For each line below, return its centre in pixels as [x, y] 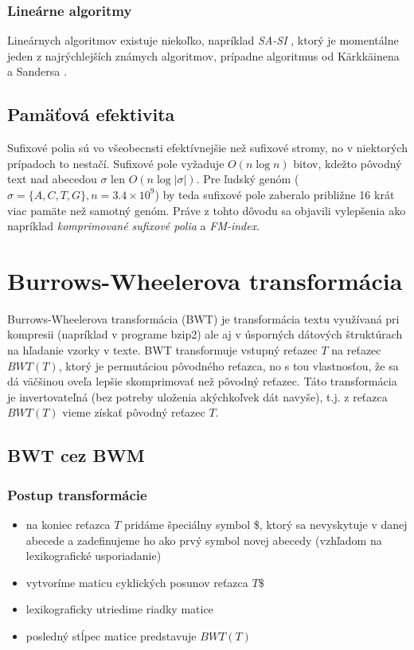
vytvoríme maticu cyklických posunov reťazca [137, 582]
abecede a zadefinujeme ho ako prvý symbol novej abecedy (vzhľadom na [204, 540]
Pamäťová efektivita [91, 114]
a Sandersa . [37, 71]
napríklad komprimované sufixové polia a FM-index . [134, 226]
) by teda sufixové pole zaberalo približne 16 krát [275, 194]
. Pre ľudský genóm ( [248, 179]
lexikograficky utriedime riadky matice [119, 609]
